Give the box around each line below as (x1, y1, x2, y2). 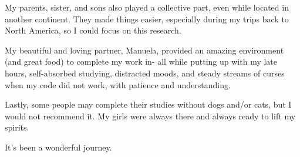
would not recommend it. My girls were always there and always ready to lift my (5, 109, 296, 122)
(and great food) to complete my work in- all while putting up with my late (5, 55, 278, 68)
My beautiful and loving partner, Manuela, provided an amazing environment (5, 44, 284, 56)
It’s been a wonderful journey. (5, 141, 112, 153)
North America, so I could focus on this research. (5, 24, 181, 36)
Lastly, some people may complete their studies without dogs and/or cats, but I (5, 98, 292, 111)
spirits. (5, 121, 29, 133)
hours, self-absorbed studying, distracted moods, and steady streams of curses (5, 66, 285, 79)
